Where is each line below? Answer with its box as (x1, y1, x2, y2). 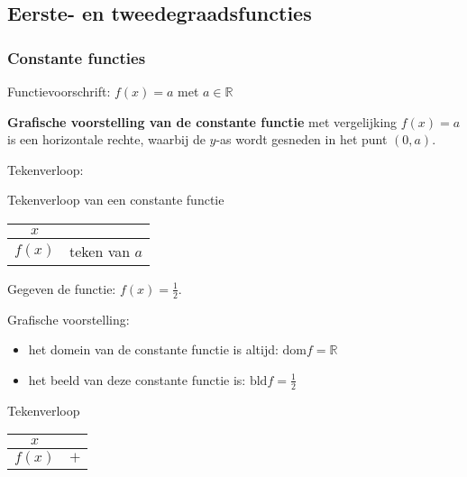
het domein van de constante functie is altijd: (28, 340, 279, 359)
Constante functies (7, 46, 146, 69)
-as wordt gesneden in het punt (215, 130, 388, 149)
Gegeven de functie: (7, 279, 116, 298)
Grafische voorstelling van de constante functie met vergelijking (7, 112, 398, 131)
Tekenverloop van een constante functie (7, 190, 224, 209)
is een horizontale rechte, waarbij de (7, 130, 206, 149)
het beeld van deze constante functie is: (28, 370, 246, 389)
